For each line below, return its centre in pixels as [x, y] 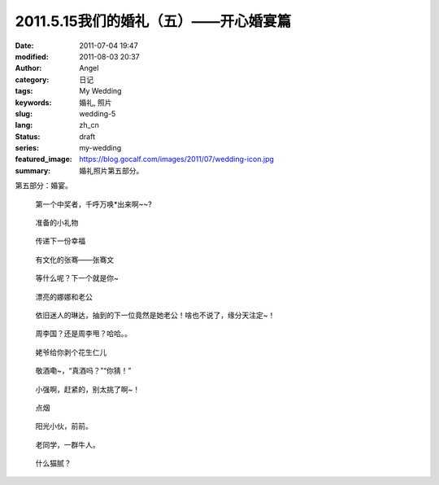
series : [27, 148]
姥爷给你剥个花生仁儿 [71, 352]
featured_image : [43, 159]
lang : [24, 125]
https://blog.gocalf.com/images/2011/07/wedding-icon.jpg [176, 159]
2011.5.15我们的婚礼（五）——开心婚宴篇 [153, 21]
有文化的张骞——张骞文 [74, 260]
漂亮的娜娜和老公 [64, 296]
